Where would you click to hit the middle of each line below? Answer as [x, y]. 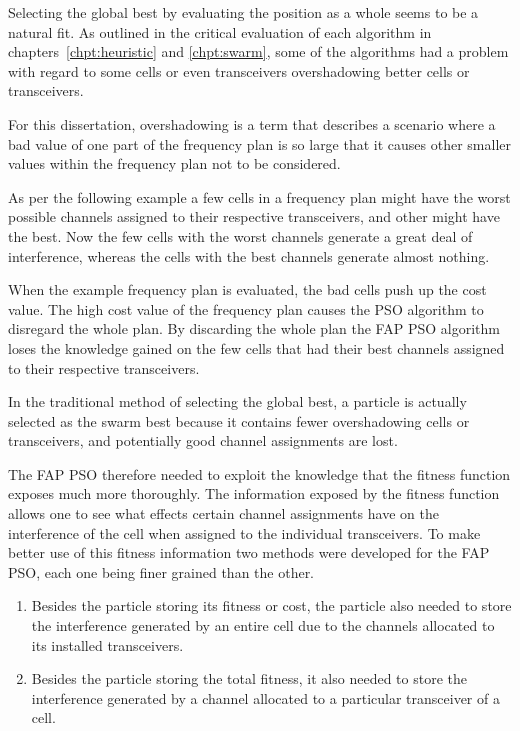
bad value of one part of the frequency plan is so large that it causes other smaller [260, 143]
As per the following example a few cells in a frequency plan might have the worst [259, 196]
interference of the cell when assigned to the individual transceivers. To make [244, 532]
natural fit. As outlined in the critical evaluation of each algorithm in [220, 31]
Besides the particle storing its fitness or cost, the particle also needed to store [271, 605]
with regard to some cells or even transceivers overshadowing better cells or [239, 70]
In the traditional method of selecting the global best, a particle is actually [237, 401]
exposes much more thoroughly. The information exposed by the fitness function [254, 493]
